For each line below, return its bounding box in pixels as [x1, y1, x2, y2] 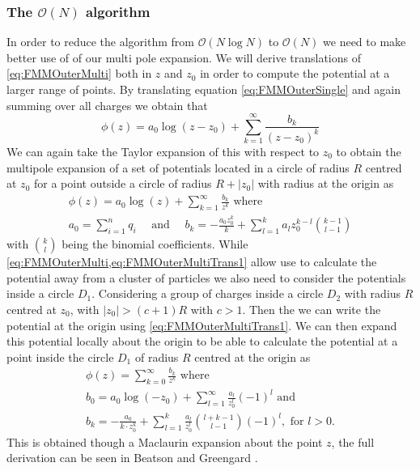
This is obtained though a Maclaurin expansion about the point [6, 433, 323, 450]
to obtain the [336, 142, 401, 159]
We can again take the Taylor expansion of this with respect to [6, 142, 320, 159]
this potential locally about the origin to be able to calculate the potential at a [6, 333, 398, 350]
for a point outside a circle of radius [33, 175, 212, 192]
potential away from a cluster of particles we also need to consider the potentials [6, 269, 406, 286]
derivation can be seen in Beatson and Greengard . [6, 449, 258, 466]
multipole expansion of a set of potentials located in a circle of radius [6, 159, 350, 176]
